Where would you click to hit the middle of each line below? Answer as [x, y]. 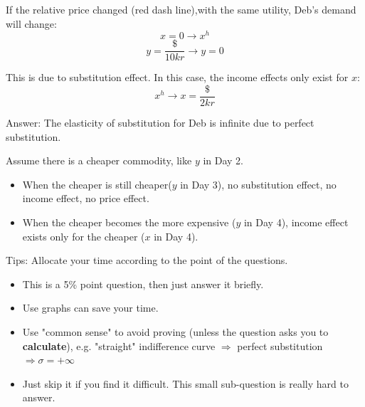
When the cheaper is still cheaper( [97, 184]
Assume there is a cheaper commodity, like [99, 160]
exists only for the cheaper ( [84, 236]
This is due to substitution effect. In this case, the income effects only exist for [177, 77]
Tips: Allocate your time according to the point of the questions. [147, 260]
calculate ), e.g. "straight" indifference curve [119, 345]
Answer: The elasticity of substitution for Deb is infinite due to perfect [160, 122]
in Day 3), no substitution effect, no [258, 184]
